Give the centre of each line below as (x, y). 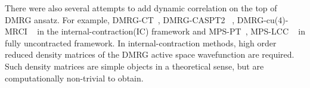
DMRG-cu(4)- (263, 19)
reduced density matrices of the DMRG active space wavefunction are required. (150, 54)
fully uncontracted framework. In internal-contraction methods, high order (141, 43)
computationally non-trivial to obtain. (74, 78)
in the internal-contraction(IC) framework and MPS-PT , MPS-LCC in (171, 31)
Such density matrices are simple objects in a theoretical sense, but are (134, 66)
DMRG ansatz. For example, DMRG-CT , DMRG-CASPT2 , (120, 19)
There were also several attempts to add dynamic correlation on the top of (141, 8)
